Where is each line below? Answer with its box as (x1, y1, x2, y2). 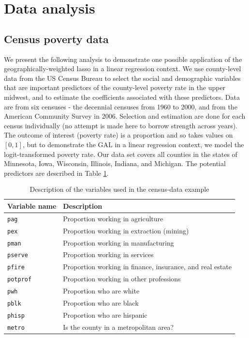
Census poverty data (4, 31, 109, 46)
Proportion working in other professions (63, 274, 181, 284)
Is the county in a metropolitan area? (63, 322, 174, 332)
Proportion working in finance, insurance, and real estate (63, 261, 232, 272)
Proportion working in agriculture (63, 213, 163, 223)
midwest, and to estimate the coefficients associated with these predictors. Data (4, 92, 240, 102)
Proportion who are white (63, 286, 140, 296)
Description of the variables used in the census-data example (29, 184, 209, 194)
